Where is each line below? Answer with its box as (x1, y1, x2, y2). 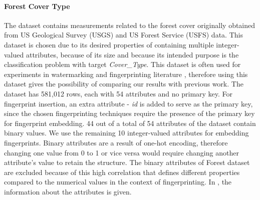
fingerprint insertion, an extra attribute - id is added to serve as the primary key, (4, 98, 253, 108)
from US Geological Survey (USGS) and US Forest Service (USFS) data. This (4, 29, 243, 40)
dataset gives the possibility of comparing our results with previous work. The (4, 78, 243, 89)
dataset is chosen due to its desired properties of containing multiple (4, 39, 214, 49)
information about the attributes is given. (4, 186, 132, 196)
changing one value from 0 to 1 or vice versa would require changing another (4, 147, 239, 157)
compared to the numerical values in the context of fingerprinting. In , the (4, 176, 232, 187)
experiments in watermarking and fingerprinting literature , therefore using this (4, 68, 248, 79)
